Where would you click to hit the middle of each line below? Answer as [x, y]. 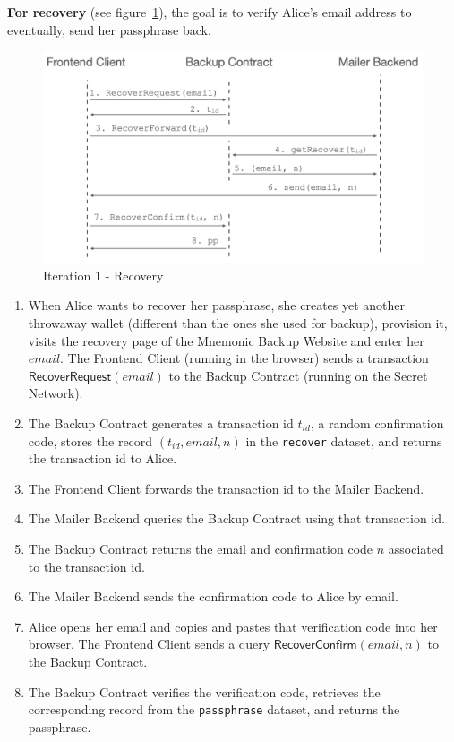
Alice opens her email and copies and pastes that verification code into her [233, 626]
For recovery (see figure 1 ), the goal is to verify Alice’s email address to [210, 12]
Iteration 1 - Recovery [103, 275]
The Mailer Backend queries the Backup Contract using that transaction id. [236, 518]
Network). [56, 393]
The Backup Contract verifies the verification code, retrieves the [204, 691]
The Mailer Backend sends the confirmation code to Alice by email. [213, 596]
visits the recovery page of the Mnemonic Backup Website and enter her [226, 340]
